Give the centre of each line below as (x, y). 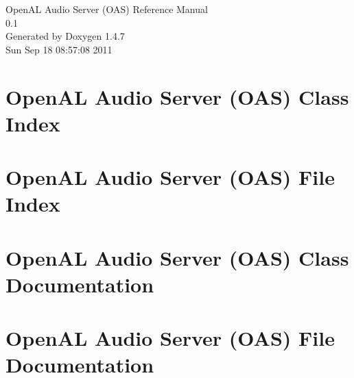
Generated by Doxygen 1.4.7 (65, 36)
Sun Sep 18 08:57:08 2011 (59, 49)
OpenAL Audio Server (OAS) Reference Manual (107, 9)
